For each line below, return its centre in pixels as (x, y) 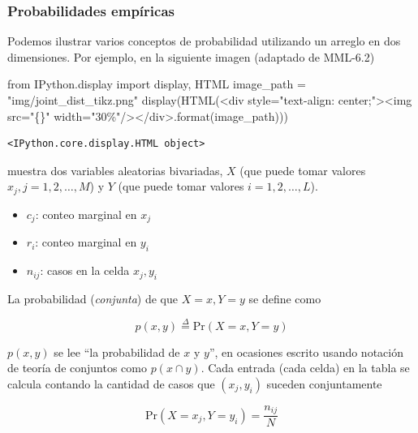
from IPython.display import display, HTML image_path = (157, 84)
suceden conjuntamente (324, 383)
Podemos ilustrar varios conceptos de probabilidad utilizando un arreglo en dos (204, 41)
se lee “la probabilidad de (117, 352)
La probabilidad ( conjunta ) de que (93, 298)
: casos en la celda (85, 270)
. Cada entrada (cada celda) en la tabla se (305, 368)
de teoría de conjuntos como (77, 368)
